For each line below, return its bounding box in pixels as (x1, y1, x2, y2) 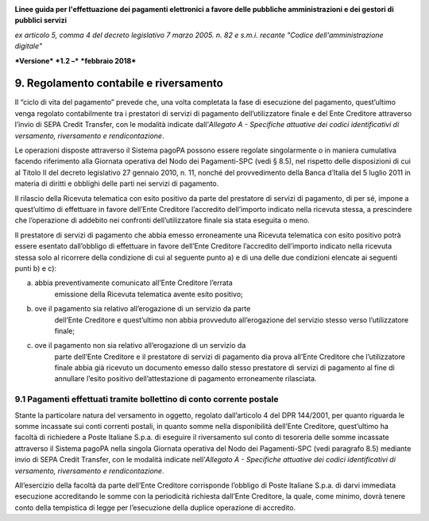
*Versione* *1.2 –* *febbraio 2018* (14, 56, 137, 65)
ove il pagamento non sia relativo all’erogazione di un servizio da (34, 341, 246, 350)
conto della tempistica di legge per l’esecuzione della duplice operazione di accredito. (14, 503, 296, 512)
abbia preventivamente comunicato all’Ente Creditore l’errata (34, 278, 234, 288)
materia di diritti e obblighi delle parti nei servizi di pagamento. (14, 179, 219, 188)
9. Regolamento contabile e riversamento (14, 76, 224, 91)
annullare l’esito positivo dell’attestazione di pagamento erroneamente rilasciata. (54, 374, 317, 384)
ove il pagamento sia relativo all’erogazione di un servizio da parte (34, 304, 251, 314)
